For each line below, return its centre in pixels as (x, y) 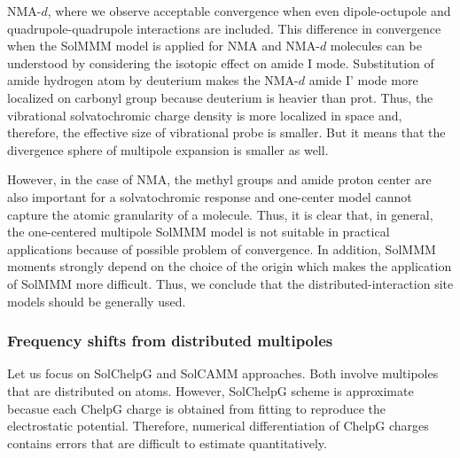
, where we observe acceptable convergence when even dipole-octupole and (249, 11)
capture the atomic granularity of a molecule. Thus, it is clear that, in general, (220, 214)
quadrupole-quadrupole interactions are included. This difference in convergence (224, 28)
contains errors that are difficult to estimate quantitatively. (167, 442)
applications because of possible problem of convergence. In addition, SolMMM (222, 248)
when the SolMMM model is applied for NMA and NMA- (164, 46)
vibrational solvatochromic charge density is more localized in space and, (205, 115)
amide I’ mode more (363, 80)
